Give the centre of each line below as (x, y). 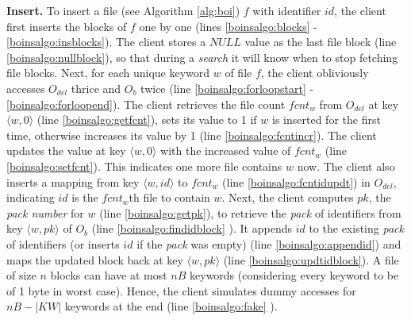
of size (21, 275)
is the (85, 197)
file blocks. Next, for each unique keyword (108, 73)
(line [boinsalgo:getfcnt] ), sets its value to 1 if (147, 120)
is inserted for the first (326, 120)
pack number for (45, 212)
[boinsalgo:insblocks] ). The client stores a (106, 42)
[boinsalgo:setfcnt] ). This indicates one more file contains (144, 166)
